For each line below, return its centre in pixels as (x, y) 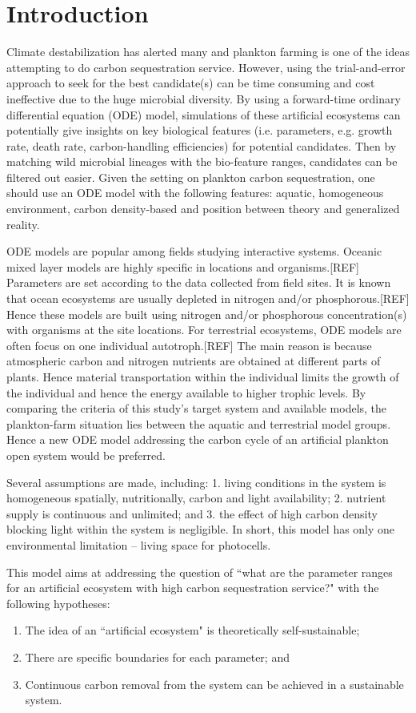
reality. (23, 224)
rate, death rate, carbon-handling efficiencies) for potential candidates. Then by (202, 145)
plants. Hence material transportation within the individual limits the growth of (203, 377)
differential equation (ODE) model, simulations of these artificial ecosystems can (204, 114)
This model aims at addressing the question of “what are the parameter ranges (200, 572)
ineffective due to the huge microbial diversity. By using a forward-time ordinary (204, 98)
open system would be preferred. (86, 455)
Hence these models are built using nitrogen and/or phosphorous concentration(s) (207, 314)
